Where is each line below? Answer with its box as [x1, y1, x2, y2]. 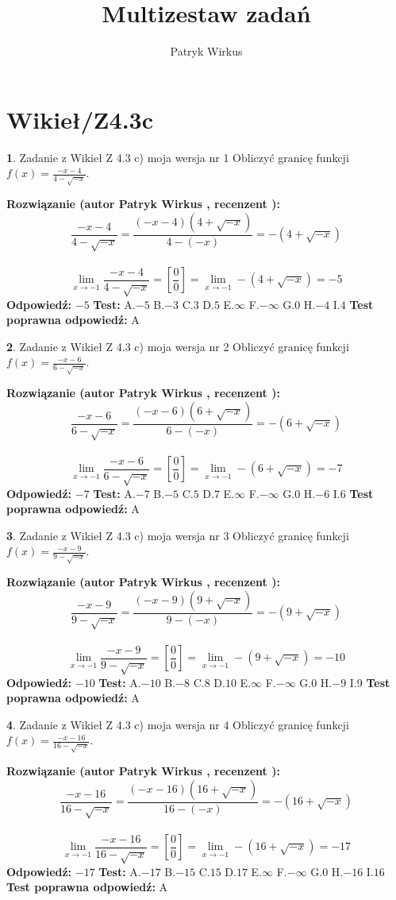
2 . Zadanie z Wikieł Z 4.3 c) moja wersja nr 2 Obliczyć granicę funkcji [6, 338, 349, 354]
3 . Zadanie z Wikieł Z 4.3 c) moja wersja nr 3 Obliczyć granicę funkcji [6, 527, 349, 543]
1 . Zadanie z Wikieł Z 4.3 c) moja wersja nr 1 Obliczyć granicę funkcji [6, 149, 349, 165]
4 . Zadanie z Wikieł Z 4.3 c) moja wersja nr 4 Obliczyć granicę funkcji [6, 716, 349, 732]
